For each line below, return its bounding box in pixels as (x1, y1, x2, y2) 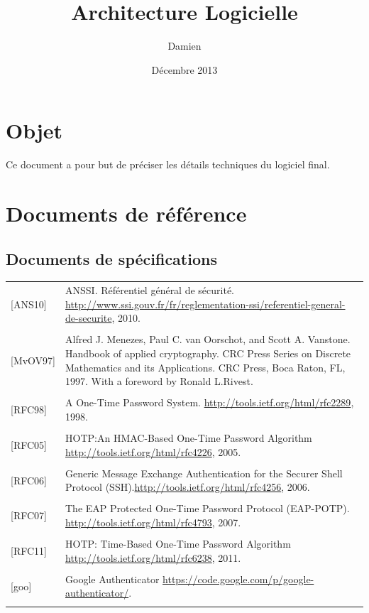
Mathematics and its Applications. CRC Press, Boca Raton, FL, (65, 359, 346, 374)
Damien (167, 38, 202, 53)
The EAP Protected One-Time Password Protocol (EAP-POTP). (65, 501, 350, 516)
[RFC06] (11, 472, 47, 487)
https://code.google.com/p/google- (163, 571, 314, 586)
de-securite (65, 310, 112, 325)
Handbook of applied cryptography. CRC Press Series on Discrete (65, 346, 351, 361)
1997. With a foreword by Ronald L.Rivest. (65, 374, 253, 389)
